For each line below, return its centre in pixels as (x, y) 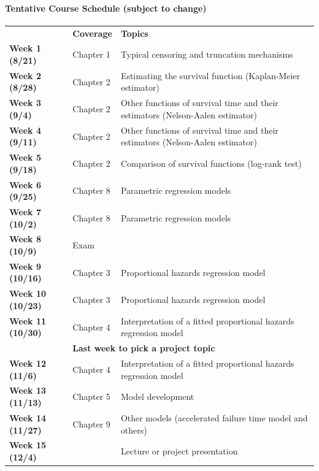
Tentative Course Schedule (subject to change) (106, 8)
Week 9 (25, 266)
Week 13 (28, 390)
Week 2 (25, 75)
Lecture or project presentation (179, 451)
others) (134, 430)
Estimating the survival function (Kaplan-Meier (210, 75)
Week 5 (25, 157)
